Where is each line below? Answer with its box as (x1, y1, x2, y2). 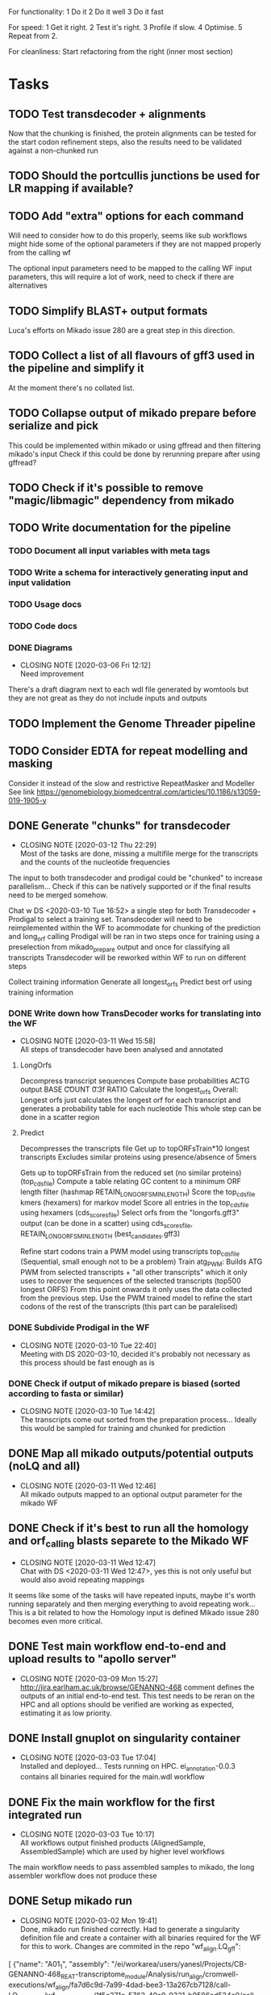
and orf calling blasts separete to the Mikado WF (8, 1534, 249, 1550)
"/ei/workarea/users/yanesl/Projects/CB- (111, 1959, 248, 1968)
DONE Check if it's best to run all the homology (8, 1522, 249, 1535)
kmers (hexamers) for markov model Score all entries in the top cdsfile (19, 1197, 249, 1209)
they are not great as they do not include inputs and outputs (8, 693, 207, 703)
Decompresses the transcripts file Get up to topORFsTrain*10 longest (19, 1143, 250, 1153)
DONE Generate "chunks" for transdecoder (8, 819, 231, 832)
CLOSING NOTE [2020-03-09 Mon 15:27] (19, 1673, 159, 1683)
